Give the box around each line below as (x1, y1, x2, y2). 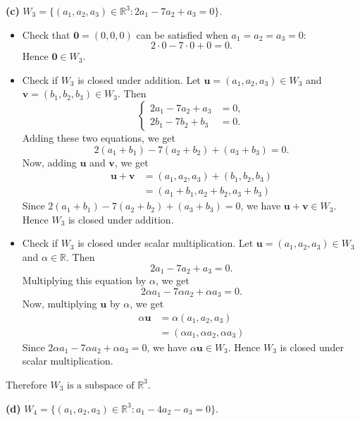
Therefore (6, 377, 47, 391)
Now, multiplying (22, 296, 97, 311)
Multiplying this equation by (22, 273, 147, 288)
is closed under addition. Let (77, 72, 201, 87)
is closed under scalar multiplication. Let (77, 236, 254, 250)
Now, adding (22, 154, 77, 169)
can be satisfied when (136, 27, 228, 42)
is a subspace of (67, 380, 135, 391)
